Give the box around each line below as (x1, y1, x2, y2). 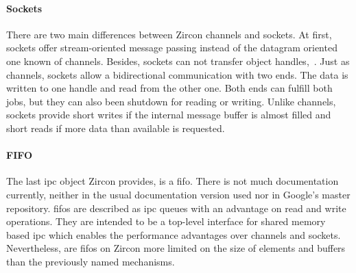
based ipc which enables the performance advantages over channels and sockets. (6, 227, 341, 242)
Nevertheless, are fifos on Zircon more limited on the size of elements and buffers (6, 241, 346, 255)
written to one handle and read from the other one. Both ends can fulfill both (6, 81, 333, 95)
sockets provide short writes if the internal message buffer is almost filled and (6, 107, 331, 122)
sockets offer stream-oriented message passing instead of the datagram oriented (6, 40, 337, 55)
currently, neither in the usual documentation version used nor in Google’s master (6, 187, 351, 201)
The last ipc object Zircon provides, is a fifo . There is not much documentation (6, 174, 339, 188)
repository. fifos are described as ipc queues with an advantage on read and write (6, 200, 346, 215)
